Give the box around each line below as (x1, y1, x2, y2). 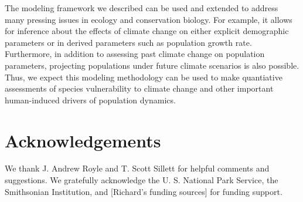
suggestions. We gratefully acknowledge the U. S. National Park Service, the (5, 174, 278, 186)
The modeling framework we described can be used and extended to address (5, 2, 278, 14)
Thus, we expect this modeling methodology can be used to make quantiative (5, 70, 282, 83)
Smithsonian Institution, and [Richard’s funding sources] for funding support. (5, 185, 282, 197)
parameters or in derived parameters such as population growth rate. (5, 36, 252, 48)
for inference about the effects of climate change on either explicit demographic (5, 25, 289, 37)
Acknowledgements (5, 128, 161, 152)
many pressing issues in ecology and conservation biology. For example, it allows (5, 13, 292, 25)
